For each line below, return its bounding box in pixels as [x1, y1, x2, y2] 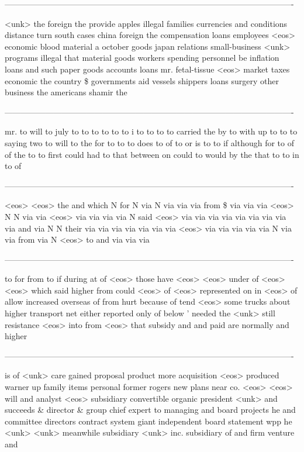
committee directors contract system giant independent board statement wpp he [5, 415, 292, 427]
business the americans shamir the [5, 86, 127, 98]
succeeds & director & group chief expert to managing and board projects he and [5, 403, 296, 416]
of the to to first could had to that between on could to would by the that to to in [5, 148, 299, 160]
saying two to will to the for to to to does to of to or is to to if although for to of [5, 136, 294, 149]
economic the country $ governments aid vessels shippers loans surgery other [5, 74, 279, 87]
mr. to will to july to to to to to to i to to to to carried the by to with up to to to [5, 125, 298, 137]
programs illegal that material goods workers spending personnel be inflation [5, 51, 279, 64]
